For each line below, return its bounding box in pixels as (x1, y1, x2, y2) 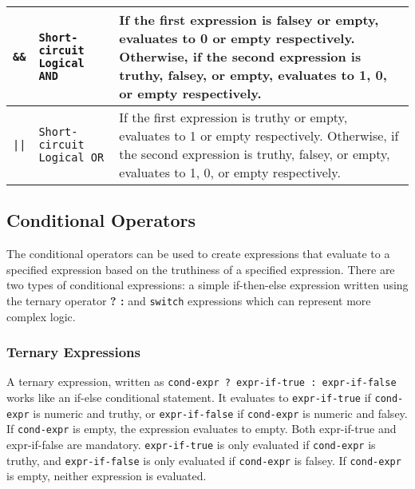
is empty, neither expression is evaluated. (6, 467, 207, 484)
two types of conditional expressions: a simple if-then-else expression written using (6, 276, 409, 293)
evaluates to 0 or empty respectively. (119, 29, 355, 47)
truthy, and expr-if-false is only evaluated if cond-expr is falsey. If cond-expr (6, 451, 401, 468)
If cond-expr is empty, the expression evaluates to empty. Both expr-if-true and (6, 420, 397, 437)
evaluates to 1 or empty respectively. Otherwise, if (119, 126, 399, 145)
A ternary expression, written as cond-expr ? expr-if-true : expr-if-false (6, 373, 397, 390)
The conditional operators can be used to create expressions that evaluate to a (6, 245, 390, 262)
